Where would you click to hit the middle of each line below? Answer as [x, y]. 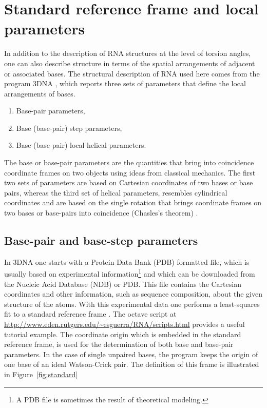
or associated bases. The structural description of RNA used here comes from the [132, 73]
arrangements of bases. [40, 93]
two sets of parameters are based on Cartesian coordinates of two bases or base [129, 182]
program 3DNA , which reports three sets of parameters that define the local [125, 83]
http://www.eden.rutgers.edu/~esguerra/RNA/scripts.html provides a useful [125, 324]
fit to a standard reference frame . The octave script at [90, 314]
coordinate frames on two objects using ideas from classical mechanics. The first [130, 172]
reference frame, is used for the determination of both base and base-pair [119, 344]
